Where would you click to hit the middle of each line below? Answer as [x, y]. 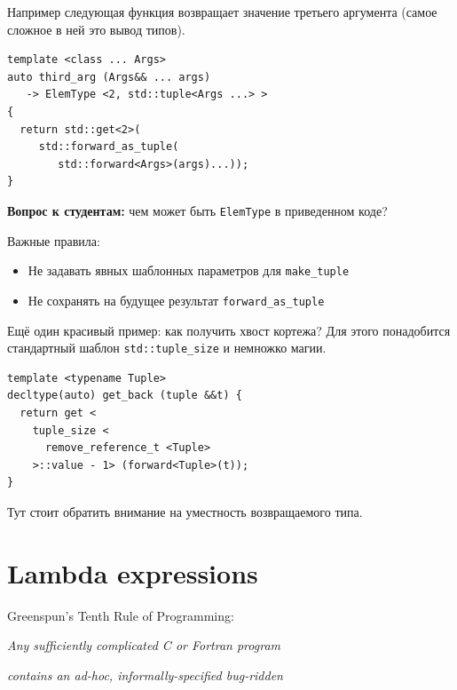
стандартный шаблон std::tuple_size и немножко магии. [167, 348]
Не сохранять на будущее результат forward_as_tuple [176, 300]
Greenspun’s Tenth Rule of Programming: [121, 615]
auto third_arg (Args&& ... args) [109, 77]
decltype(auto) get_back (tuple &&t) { [125, 396]
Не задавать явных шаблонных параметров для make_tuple [189, 270]
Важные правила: [54, 240]
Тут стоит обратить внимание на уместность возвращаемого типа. [185, 511]
